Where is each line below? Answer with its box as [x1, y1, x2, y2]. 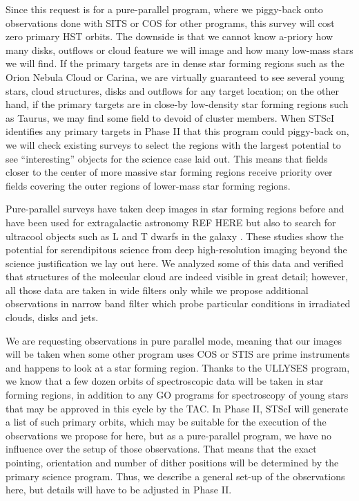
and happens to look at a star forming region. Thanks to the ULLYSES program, [6, 360, 350, 374]
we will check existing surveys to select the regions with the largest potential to [6, 137, 341, 152]
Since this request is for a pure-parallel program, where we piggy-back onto [6, 2, 323, 16]
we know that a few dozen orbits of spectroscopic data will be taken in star [6, 374, 324, 388]
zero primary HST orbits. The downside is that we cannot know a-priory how [6, 29, 333, 44]
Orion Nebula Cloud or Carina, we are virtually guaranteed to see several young [6, 69, 345, 84]
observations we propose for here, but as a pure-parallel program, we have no [6, 428, 331, 442]
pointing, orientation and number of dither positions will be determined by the [6, 455, 339, 469]
